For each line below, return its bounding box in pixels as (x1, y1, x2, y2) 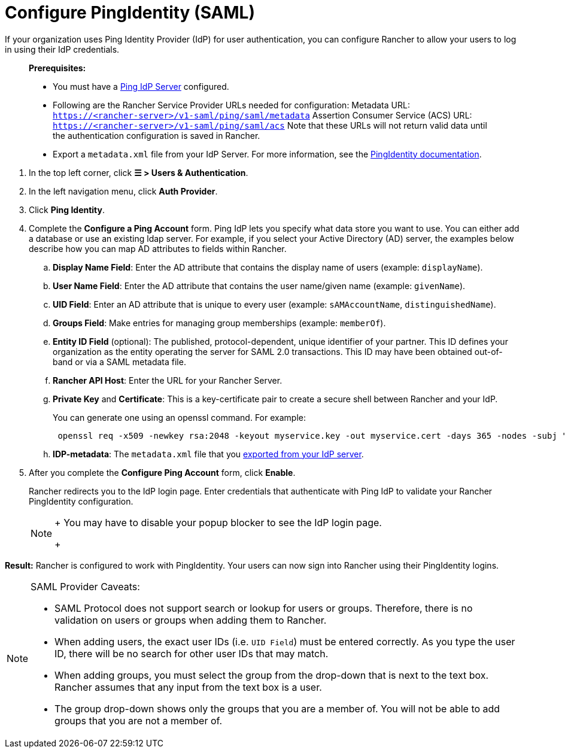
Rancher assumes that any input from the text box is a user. (54, 681, 322, 693)
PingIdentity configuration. (29, 496, 133, 506)
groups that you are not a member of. (54, 714, 223, 727)
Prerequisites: (29, 62, 86, 73)
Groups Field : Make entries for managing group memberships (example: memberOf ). (53, 317, 386, 328)
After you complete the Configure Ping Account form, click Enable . (29, 467, 296, 478)
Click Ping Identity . (29, 204, 105, 215)
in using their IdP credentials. (5, 44, 120, 54)
